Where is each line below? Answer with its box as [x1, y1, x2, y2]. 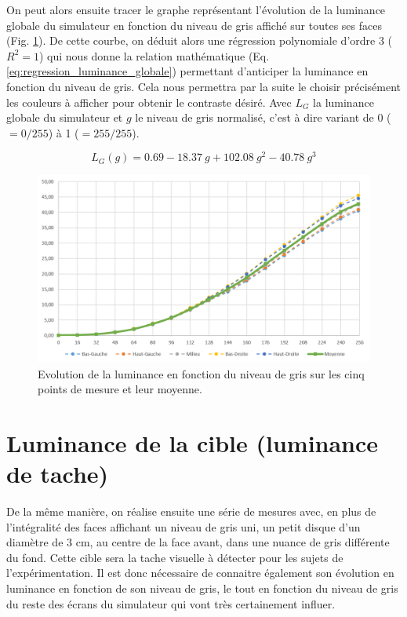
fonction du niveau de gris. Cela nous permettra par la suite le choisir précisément [6, 78, 402, 94]
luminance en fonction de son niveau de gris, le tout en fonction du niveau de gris [6, 579, 398, 596]
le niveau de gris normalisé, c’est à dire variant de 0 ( [135, 109, 391, 126]
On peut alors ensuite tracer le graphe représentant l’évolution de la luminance [6, 2, 386, 17]
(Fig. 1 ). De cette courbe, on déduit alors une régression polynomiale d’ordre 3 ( [6, 32, 393, 49]
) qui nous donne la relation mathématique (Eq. [38, 47, 270, 64]
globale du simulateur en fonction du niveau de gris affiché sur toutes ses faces [6, 16, 382, 33]
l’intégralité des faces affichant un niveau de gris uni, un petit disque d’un [6, 518, 361, 535]
